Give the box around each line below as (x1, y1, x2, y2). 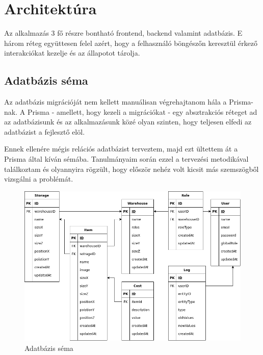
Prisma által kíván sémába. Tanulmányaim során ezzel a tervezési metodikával (4, 154, 249, 164)
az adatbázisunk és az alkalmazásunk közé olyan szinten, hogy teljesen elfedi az (4, 116, 252, 127)
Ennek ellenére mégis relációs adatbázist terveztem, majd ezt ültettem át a (4, 143, 238, 154)
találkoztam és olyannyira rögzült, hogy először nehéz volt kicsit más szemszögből (4, 163, 259, 174)
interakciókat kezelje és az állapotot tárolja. (4, 47, 140, 58)
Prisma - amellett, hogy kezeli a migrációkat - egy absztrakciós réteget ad (27, 106, 257, 117)
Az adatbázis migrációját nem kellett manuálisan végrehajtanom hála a (4, 96, 227, 107)
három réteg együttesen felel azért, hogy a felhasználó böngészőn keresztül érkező (4, 37, 258, 48)
